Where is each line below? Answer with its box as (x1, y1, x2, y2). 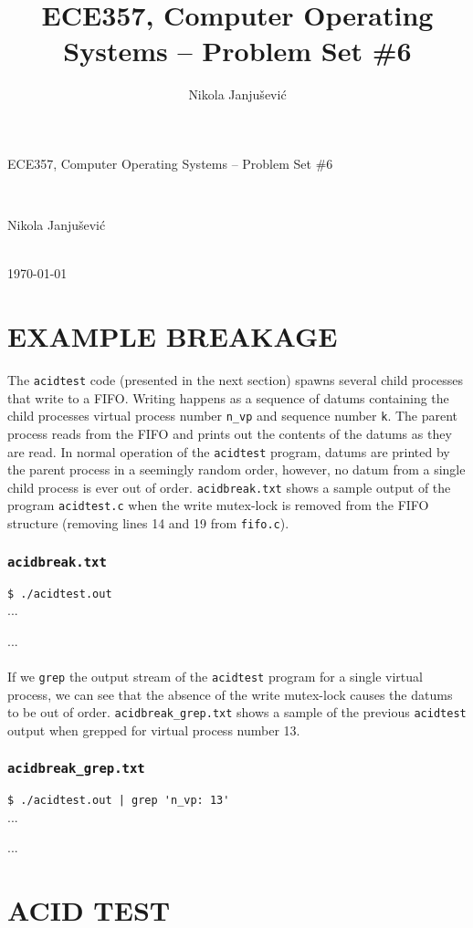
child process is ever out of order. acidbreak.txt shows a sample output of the (7, 477, 451, 496)
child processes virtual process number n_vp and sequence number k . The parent (7, 406, 458, 425)
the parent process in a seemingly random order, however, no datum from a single (7, 460, 466, 479)
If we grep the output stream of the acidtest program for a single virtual (7, 666, 423, 685)
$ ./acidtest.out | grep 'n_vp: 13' (7, 794, 230, 808)
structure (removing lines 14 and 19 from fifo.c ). (7, 514, 289, 533)
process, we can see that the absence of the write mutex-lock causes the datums (7, 684, 453, 704)
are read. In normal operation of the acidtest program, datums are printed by (7, 442, 450, 461)
